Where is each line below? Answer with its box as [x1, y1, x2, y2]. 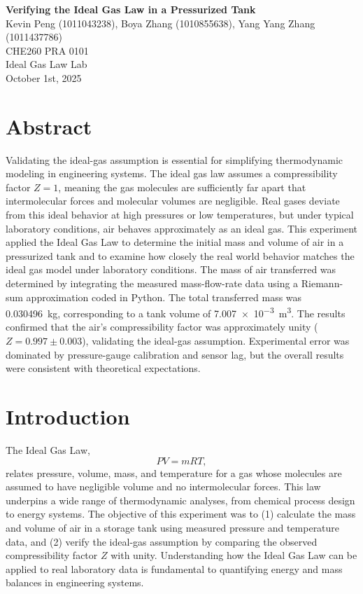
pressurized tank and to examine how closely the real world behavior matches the [6, 248, 355, 263]
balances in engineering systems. [6, 575, 144, 590]
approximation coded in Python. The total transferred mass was [26, 289, 302, 304]
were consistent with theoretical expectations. [6, 361, 201, 375]
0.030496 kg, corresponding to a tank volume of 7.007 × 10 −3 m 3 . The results [6, 304, 346, 320]
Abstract [6, 111, 92, 140]
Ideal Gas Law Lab [6, 57, 87, 71]
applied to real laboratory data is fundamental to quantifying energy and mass [6, 561, 343, 576]
